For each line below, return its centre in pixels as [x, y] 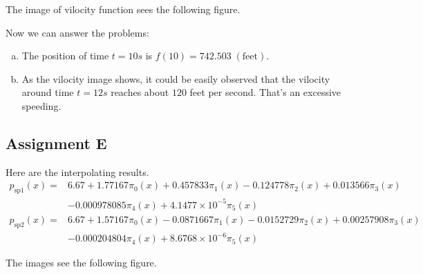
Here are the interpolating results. [77, 172]
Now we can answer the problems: [77, 32]
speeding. [41, 105]
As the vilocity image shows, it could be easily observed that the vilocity [176, 78]
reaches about [140, 92]
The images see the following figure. [81, 263]
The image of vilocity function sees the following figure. [123, 9]
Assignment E [56, 143]
